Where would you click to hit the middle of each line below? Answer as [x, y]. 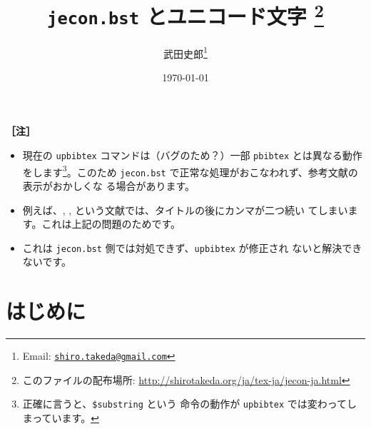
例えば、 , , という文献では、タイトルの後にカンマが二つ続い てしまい [185, 210]
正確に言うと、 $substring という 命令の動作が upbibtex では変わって [185, 404]
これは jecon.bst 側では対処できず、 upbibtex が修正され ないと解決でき [192, 247]
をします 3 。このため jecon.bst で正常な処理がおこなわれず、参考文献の [190, 171]
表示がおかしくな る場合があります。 [109, 185]
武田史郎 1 [185, 52]
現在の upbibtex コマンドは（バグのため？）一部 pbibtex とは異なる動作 [192, 155]
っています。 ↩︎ [66, 418]
